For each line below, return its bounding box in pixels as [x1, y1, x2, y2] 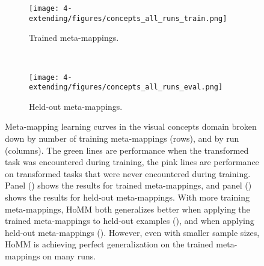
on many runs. [43, 249, 96, 262]
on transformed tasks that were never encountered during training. [5, 167, 251, 180]
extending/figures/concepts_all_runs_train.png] [29, 14, 227, 23]
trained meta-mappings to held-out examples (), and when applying [5, 214, 254, 227]
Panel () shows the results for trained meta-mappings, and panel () [5, 179, 252, 192]
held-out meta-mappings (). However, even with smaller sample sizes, [5, 226, 260, 238]
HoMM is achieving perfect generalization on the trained [5, 238, 213, 250]
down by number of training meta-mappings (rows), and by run [5, 132, 239, 144]
